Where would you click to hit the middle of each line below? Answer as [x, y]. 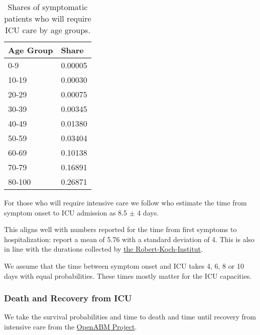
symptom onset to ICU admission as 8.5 [66, 212]
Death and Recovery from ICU [68, 298]
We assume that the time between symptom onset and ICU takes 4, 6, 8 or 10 [124, 265]
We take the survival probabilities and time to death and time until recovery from [130, 317]
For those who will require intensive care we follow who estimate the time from [125, 202]
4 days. [148, 212]
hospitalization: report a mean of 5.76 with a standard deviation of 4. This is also [129, 239]
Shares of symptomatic [48, 7]
